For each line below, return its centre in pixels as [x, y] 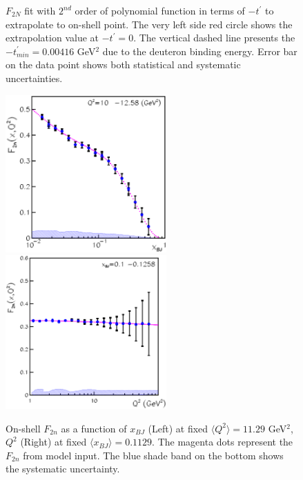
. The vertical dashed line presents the [214, 38]
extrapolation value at [52, 38]
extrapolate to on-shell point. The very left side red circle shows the [149, 24]
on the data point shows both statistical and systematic [123, 64]
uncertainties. [34, 78]
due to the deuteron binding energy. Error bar [200, 51]
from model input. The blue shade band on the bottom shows [153, 455]
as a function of [94, 428]
